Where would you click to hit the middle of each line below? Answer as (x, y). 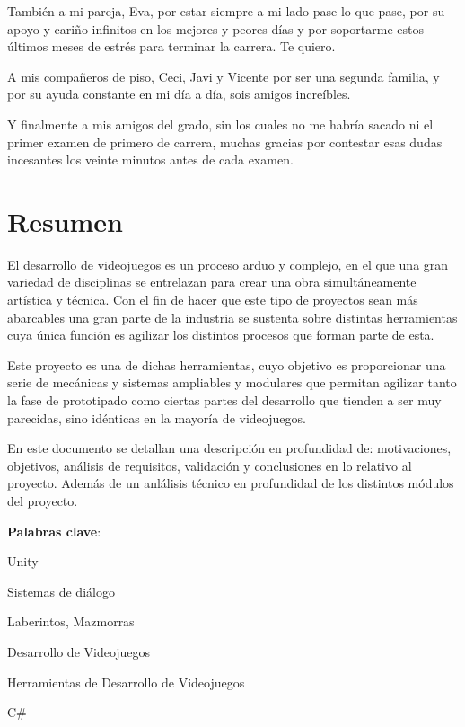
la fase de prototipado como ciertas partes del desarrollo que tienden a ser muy (224, 400)
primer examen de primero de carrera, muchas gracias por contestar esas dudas (225, 142)
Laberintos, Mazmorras (71, 621)
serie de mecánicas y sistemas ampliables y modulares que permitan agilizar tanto (232, 382)
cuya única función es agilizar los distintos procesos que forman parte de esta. (221, 335)
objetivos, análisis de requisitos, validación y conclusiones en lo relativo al (210, 465)
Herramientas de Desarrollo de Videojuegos (126, 682)
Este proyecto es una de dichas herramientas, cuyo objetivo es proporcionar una (227, 364)
